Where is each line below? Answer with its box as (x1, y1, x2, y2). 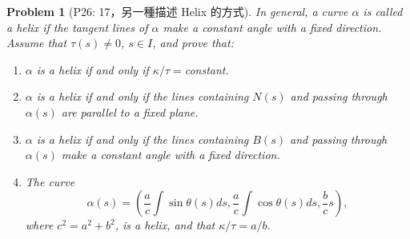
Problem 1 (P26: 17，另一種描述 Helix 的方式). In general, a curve (6, 3, 348, 19)
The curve (25, 173, 75, 189)
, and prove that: (152, 34, 234, 51)
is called (363, 3, 403, 19)
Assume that (6, 34, 67, 51)
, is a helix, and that (115, 217, 215, 233)
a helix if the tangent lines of (6, 18, 148, 35)
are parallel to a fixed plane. (61, 103, 199, 120)
